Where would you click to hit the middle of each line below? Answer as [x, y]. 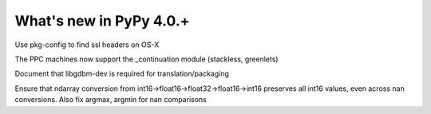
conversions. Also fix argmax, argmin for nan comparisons [111, 100]
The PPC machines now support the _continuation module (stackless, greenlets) [146, 59]
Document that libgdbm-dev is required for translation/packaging [122, 74]
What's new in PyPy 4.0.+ [103, 21]
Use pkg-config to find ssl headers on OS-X [87, 45]
